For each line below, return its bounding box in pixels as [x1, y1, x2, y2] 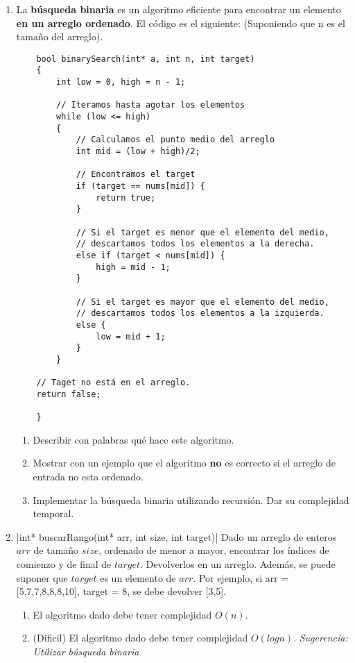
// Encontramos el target [76, 169, 196, 180]
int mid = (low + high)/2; [76, 146, 200, 157]
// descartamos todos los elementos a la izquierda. [76, 308, 324, 319]
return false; [36, 389, 101, 399]
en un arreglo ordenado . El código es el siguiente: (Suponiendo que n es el [16, 15, 345, 30]
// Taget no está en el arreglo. [36, 378, 191, 388]
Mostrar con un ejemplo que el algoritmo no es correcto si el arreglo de [33, 455, 336, 470]
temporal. [33, 506, 74, 521]
